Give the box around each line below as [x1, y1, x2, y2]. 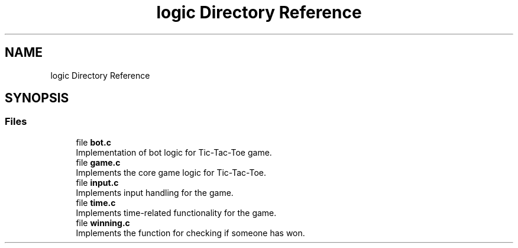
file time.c [76, 197, 116, 208]
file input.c [76, 177, 119, 188]
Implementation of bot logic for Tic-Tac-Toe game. [76, 147, 272, 157]
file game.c [76, 157, 121, 168]
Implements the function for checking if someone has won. [76, 227, 305, 238]
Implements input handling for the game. [76, 187, 234, 198]
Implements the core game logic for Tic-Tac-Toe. [76, 167, 267, 178]
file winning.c [76, 217, 130, 228]
